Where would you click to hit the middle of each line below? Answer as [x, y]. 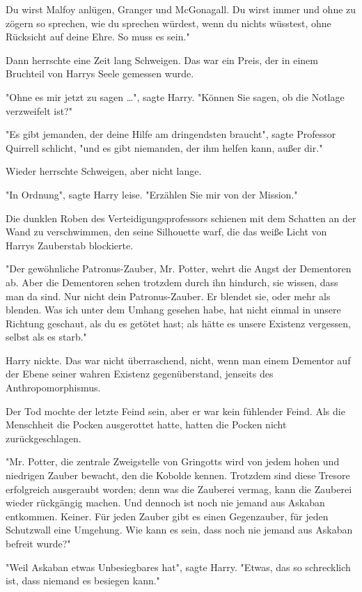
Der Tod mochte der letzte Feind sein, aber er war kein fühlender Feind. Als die [175, 411]
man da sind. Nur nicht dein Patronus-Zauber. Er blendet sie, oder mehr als [168, 296]
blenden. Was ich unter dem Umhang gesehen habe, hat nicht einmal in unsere [173, 310]
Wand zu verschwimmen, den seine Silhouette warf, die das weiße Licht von [166, 232]
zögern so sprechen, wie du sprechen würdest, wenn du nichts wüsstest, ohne [168, 23]
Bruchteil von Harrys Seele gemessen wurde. [100, 73]
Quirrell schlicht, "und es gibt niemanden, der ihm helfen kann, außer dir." [164, 147]
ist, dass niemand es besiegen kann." [83, 581]
